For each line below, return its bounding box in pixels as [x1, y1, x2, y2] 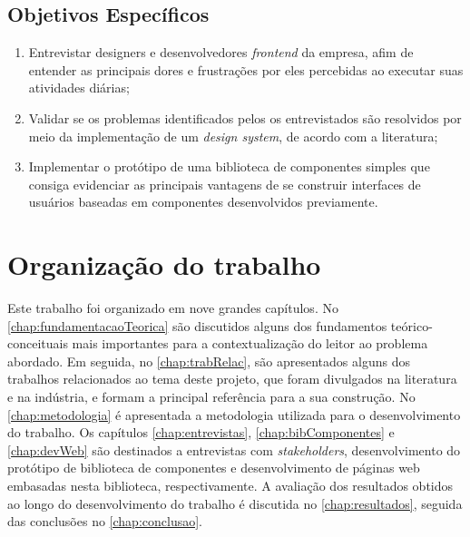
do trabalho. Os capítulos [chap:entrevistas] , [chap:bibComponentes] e [7, 423, 395, 442]
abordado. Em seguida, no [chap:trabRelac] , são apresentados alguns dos [7, 351, 410, 370]
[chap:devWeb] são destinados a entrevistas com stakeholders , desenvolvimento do [7, 440, 461, 459]
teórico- [390, 316, 433, 335]
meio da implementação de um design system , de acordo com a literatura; [28, 126, 438, 145]
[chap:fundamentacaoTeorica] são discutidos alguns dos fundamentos [7, 316, 387, 335]
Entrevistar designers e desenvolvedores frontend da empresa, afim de [28, 43, 414, 62]
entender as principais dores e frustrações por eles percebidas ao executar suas [28, 60, 464, 79]
